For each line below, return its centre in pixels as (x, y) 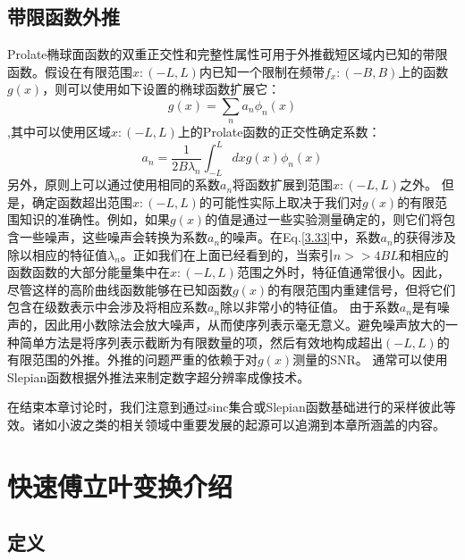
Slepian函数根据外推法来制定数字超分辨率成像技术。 (159, 376)
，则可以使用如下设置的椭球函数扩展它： (161, 89)
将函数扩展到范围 (283, 184)
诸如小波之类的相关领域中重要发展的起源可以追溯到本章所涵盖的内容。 (238, 424)
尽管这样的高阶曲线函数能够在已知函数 (120, 289)
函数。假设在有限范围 (70, 71)
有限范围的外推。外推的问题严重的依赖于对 (132, 359)
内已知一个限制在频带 (262, 71)
